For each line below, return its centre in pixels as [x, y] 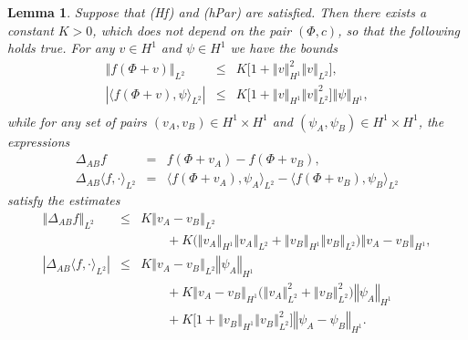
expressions [39, 141]
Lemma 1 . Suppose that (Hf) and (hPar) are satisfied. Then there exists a [217, 12]
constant [31, 30]
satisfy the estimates [64, 200]
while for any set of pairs [77, 121]
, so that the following [399, 30]
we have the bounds [284, 48]
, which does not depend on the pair [192, 30]
